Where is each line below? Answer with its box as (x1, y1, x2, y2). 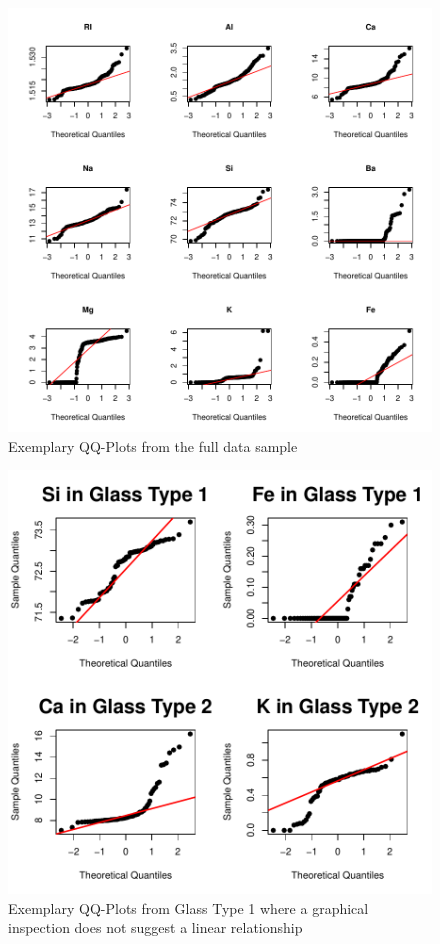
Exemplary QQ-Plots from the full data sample (8, 435, 298, 456)
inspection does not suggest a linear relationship (8, 917, 303, 938)
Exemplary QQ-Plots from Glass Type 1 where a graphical (8, 897, 369, 918)
